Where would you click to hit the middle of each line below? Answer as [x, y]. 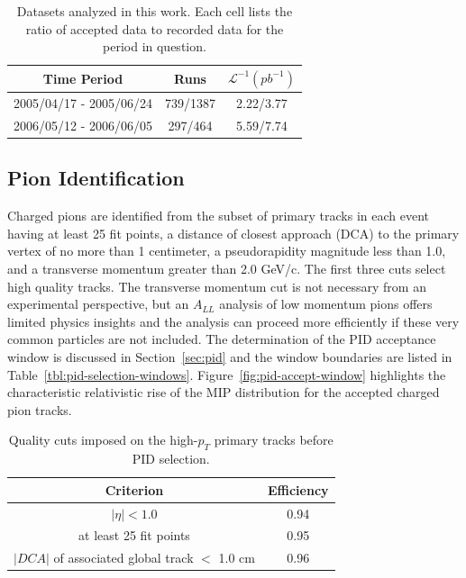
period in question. [155, 46]
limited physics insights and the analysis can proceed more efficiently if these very [233, 321]
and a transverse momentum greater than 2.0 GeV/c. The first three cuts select [227, 268]
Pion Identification [96, 178]
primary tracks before [274, 440]
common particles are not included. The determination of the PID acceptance [222, 339]
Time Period [83, 78]
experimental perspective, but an [98, 304]
